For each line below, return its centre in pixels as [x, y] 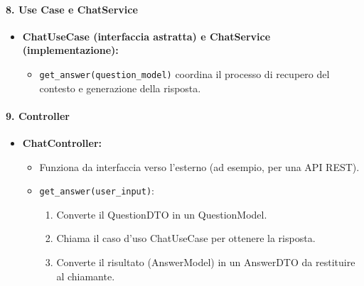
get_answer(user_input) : [97, 191]
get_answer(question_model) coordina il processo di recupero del [184, 73]
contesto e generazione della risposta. [120, 88]
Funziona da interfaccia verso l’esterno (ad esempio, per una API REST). [199, 166]
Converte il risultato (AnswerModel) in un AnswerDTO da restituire [206, 262]
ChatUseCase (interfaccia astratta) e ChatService [146, 36]
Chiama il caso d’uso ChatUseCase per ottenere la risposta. [186, 238]
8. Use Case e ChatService [72, 9]
